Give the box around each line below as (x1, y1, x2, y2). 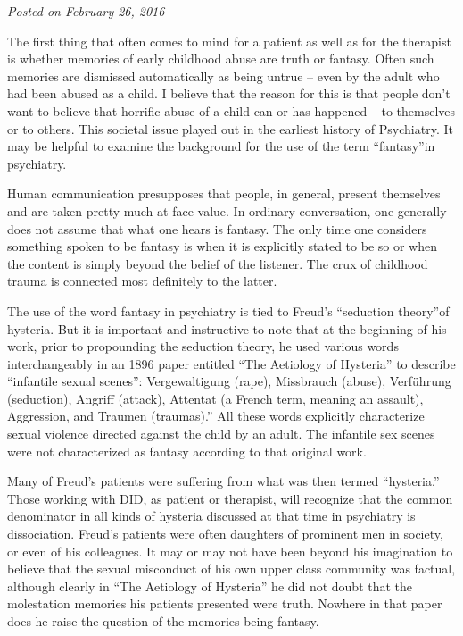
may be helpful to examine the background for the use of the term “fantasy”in (7, 137, 435, 155)
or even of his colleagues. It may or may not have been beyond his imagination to (7, 541, 453, 560)
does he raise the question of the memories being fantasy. (7, 612, 319, 630)
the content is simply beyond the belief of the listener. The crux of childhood (7, 254, 428, 272)
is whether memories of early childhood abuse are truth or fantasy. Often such (7, 49, 434, 68)
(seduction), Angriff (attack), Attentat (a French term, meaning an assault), (7, 389, 424, 407)
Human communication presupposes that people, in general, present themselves (7, 184, 441, 203)
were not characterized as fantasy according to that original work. (7, 441, 367, 460)
